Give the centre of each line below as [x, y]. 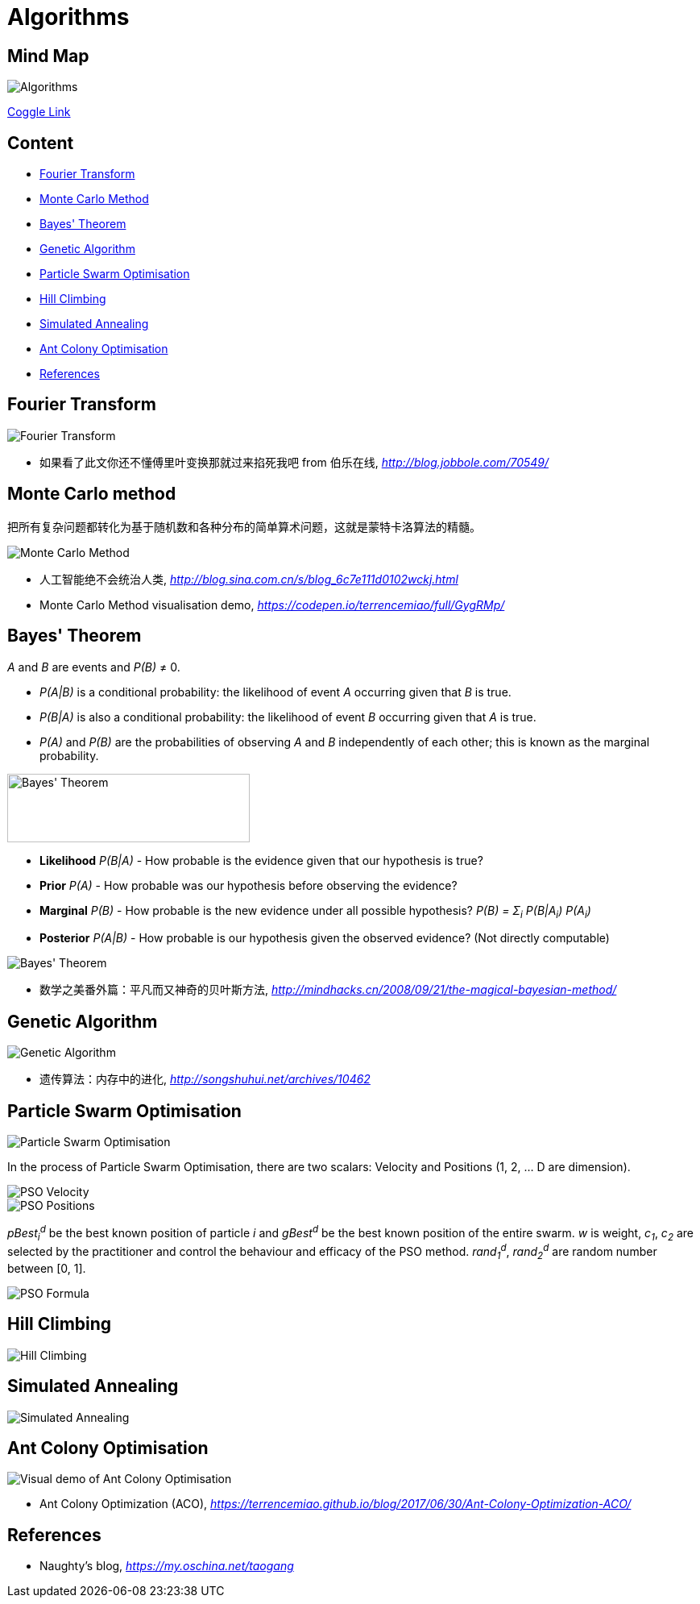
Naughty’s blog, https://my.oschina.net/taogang [167, 1566]
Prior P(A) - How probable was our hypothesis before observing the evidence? [249, 885]
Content [41, 143]
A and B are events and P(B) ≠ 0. [94, 667]
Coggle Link [39, 112]
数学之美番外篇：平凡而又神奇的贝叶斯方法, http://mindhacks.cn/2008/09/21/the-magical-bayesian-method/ [328, 990]
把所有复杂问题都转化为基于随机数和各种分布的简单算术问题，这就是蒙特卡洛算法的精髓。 [244, 526]
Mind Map [48, 56]
